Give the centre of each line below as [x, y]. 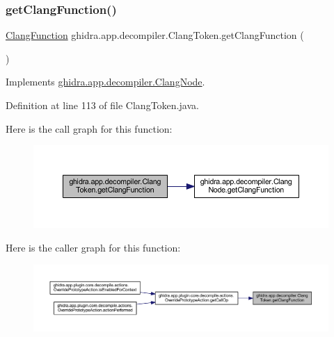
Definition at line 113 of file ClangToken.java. [102, 105]
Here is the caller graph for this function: [93, 247]
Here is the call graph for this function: [89, 128]
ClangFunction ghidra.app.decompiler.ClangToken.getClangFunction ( [155, 35]
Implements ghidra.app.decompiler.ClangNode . [105, 82]
